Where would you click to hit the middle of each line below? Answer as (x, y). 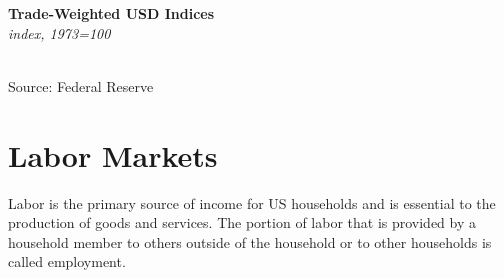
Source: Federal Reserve (81, 85)
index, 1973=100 (59, 32)
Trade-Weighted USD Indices (111, 13)
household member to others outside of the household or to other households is (250, 241)
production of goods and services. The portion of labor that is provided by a (242, 222)
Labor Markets (113, 154)
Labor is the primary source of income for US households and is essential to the (252, 202)
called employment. (67, 261)
